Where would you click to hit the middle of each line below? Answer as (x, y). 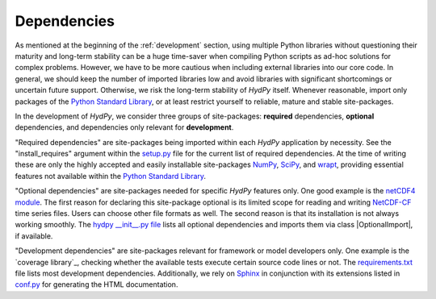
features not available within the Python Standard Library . (110, 176)
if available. (34, 236)
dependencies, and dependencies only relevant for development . (124, 127)
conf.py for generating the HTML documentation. (96, 284)
